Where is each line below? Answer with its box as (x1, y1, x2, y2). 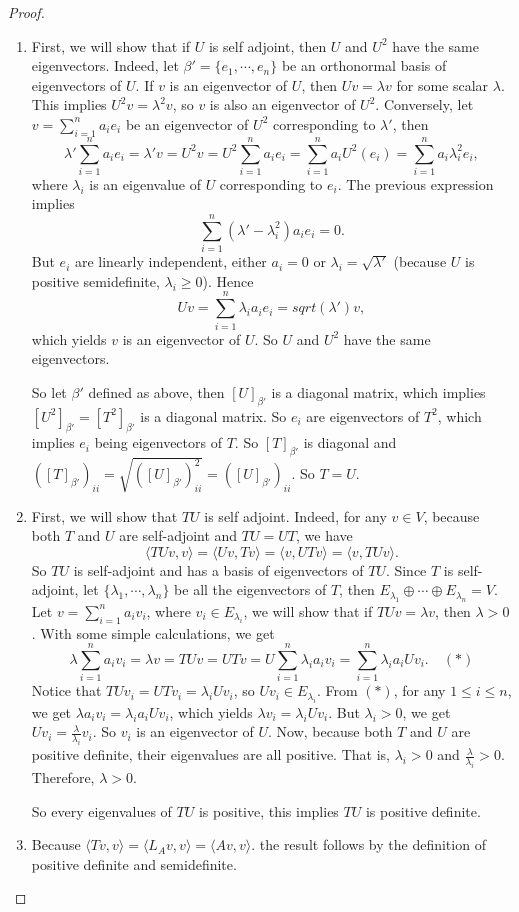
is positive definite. (365, 800, 481, 821)
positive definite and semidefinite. (31, 853, 237, 874)
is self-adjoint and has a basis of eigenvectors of (73, 559, 364, 580)
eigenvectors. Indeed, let (31, 55, 179, 76)
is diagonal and (303, 432, 397, 453)
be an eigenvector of (125, 113, 249, 134)
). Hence (202, 270, 254, 291)
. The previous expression (337, 173, 494, 194)
